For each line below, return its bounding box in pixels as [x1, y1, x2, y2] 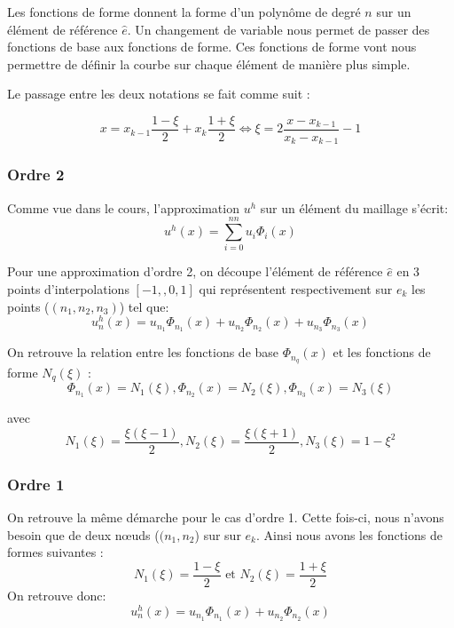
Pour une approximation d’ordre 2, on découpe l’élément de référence [7, 262, 383, 281]
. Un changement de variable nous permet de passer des [127, 20, 430, 38]
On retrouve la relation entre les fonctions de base [7, 343, 279, 362]
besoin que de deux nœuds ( [7, 525, 160, 544]
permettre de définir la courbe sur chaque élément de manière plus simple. [7, 54, 411, 73]
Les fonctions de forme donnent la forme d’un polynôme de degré [7, 3, 361, 20]
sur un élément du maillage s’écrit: [260, 198, 449, 217]
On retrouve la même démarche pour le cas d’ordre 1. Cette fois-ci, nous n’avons [7, 508, 444, 527]
